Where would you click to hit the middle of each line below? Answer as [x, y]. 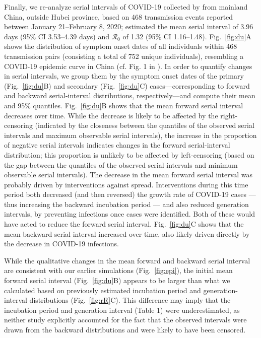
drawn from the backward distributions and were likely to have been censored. [125, 329]
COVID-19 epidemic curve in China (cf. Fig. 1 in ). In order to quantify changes [128, 66]
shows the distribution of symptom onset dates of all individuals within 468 [121, 46]
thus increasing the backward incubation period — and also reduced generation [126, 204]
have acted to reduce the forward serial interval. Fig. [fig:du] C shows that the [124, 224]
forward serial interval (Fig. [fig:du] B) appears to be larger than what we [117, 280]
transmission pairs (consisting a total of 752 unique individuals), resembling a [124, 56]
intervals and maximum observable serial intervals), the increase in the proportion [130, 135]
